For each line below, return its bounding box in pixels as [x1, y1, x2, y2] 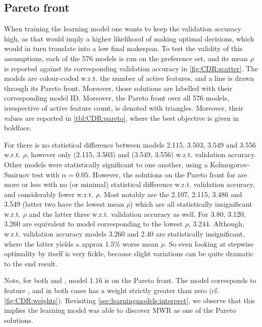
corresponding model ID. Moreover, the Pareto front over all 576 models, [4, 92, 230, 103]
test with [32, 169, 60, 179]
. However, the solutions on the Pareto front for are [88, 169, 247, 179]
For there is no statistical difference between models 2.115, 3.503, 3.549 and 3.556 [4, 139, 256, 150]
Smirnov [4, 169, 30, 179]
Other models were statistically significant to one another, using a [4, 159, 208, 169]
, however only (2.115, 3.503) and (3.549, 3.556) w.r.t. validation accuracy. [26, 149, 256, 160]
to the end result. [4, 258, 58, 268]
